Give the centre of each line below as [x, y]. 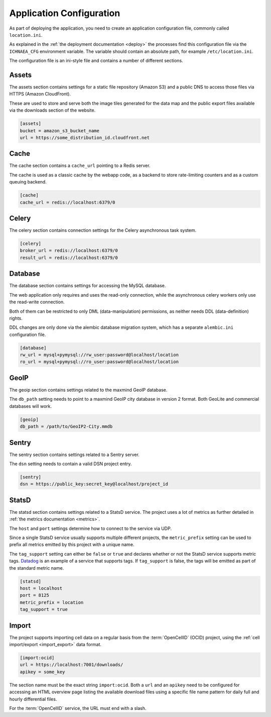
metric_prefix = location [52, 602]
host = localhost [41, 589]
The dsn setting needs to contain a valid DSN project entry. [71, 464]
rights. [16, 318]
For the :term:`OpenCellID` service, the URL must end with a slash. [78, 708]
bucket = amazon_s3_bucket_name [60, 130]
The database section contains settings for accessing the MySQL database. [88, 286]
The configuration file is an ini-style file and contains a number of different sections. [96, 61]
